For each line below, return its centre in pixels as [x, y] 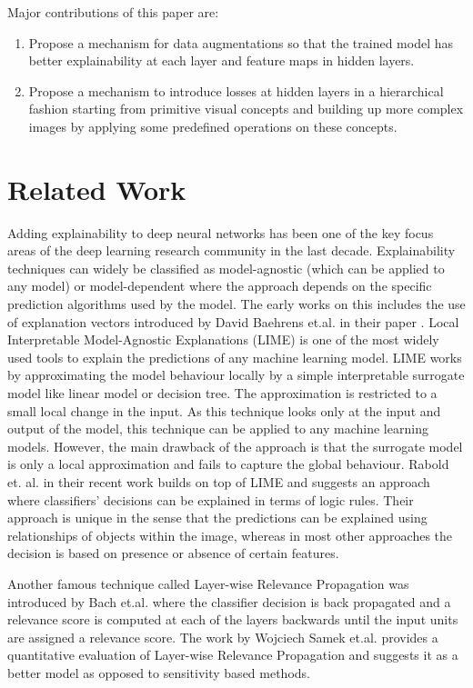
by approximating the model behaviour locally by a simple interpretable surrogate [236, 375]
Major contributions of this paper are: [113, 12]
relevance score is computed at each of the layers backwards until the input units [233, 619]
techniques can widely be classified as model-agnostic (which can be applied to [226, 268]
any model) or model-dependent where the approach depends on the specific [220, 286]
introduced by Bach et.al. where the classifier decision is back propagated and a [229, 601]
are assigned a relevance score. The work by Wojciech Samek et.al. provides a [223, 637]
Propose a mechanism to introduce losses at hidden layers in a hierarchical [236, 90]
